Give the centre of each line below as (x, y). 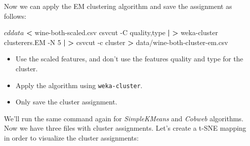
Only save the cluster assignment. (66, 102)
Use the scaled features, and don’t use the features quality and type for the (129, 59)
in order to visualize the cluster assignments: (71, 138)
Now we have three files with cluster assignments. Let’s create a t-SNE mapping (125, 128)
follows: (15, 16)
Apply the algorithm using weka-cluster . (79, 85)
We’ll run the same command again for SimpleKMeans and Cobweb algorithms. (124, 118)
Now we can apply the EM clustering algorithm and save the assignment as (118, 6)
